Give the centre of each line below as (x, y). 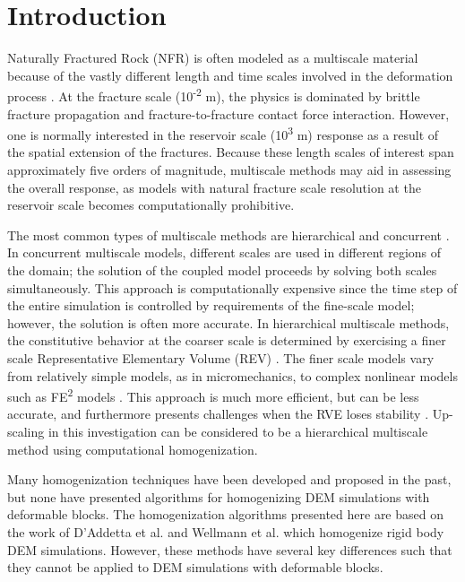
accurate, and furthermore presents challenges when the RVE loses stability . (218, 414)
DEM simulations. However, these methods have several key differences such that (230, 549)
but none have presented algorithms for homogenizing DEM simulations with (219, 496)
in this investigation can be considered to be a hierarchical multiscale (238, 431)
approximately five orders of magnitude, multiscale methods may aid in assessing (229, 169)
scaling (26, 431)
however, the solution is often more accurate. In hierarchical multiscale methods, (228, 322)
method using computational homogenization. (133, 449)
